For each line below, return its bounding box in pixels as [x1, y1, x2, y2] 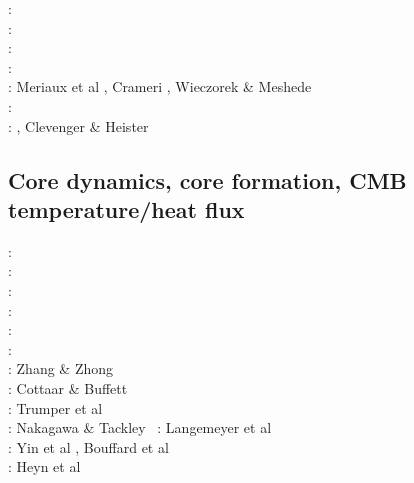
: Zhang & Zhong [8, 358, 114, 379]
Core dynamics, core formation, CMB [8, 164, 407, 195]
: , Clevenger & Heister [8, 115, 149, 136]
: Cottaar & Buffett [8, 377, 128, 398]
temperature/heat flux [8, 193, 245, 224]
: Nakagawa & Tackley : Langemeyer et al [8, 417, 272, 438]
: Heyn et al [8, 456, 81, 477]
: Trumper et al [8, 397, 103, 418]
